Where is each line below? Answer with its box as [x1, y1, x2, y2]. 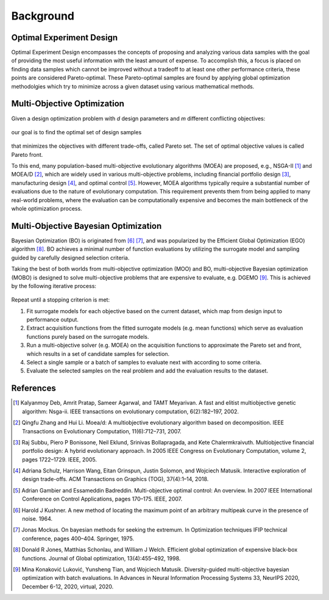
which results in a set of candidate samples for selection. [26, 350, 170, 357]
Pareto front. [11, 151, 43, 158]
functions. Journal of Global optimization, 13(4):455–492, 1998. [22, 554, 181, 562]
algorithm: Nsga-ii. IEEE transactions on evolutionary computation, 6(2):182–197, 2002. [22, 408, 239, 415]
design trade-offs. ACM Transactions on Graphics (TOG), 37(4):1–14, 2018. [22, 475, 209, 483]
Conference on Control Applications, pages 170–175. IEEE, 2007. [22, 495, 183, 503]
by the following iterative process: [11, 282, 97, 289]
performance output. [26, 316, 79, 323]
